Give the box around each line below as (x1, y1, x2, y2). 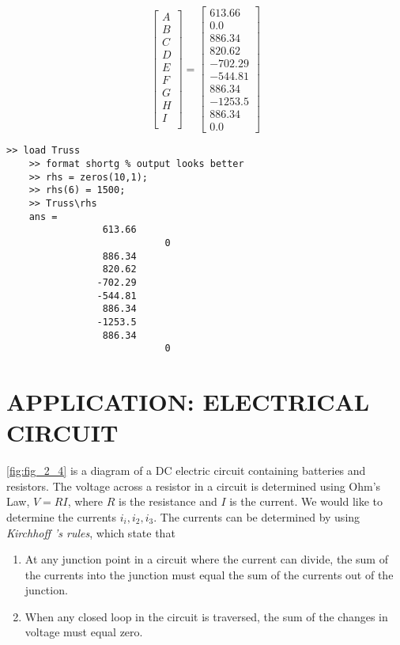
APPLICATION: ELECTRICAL (6, 385, 370, 417)
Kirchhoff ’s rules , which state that (6, 524, 175, 541)
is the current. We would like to (229, 493, 383, 510)
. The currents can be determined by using (153, 508, 360, 525)
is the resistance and (119, 493, 217, 510)
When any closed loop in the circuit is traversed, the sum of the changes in (25, 608, 388, 624)
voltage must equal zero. (25, 624, 143, 640)
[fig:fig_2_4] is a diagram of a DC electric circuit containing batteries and (6, 462, 366, 479)
